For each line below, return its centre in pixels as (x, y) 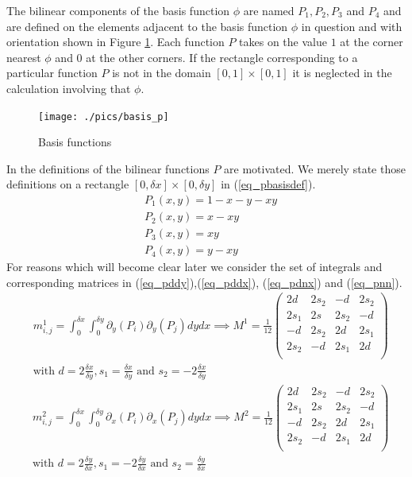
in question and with (352, 26)
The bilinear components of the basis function (118, 10)
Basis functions (75, 142)
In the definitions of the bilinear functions (108, 168)
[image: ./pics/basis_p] (104, 116)
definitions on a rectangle (68, 184)
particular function (52, 73)
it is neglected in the (342, 73)
